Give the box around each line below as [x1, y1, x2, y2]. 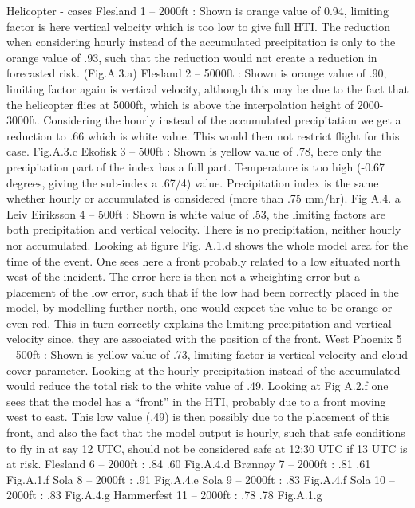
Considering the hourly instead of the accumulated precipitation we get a [43, 112, 401, 128]
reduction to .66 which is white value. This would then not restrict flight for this [6, 127, 400, 144]
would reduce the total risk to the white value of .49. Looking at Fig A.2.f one [6, 377, 389, 394]
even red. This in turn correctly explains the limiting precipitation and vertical [6, 314, 392, 331]
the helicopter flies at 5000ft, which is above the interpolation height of [6, 96, 354, 112]
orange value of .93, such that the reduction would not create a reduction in [6, 49, 377, 65]
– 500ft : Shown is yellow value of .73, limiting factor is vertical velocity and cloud [6, 346, 409, 363]
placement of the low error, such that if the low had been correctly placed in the [6, 283, 399, 300]
